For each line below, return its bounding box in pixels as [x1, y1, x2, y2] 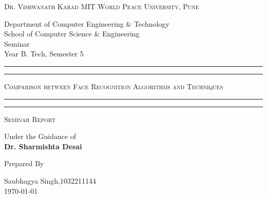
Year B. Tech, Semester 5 [4, 48, 84, 59]
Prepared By [4, 158, 44, 169]
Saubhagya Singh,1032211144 [4, 175, 96, 186]
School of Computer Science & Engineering [4, 28, 140, 39]
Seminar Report [4, 113, 55, 124]
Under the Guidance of [4, 131, 77, 142]
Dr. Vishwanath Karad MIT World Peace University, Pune [4, 1, 199, 11]
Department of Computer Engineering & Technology [4, 18, 169, 29]
